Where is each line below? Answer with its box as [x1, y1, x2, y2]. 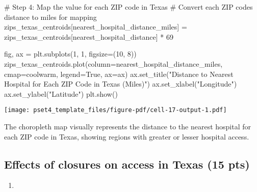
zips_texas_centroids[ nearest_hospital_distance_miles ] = [4, 21, 187, 32]
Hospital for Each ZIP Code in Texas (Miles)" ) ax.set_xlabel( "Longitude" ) [4, 78, 237, 89]
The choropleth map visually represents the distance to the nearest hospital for [4, 121, 251, 131]
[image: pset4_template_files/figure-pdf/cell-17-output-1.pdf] [4, 106, 227, 114]
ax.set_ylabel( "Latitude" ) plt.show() [4, 88, 118, 99]
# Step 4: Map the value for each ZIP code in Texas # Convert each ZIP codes [4, 2, 253, 12]
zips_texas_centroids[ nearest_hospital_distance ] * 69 [4, 31, 173, 42]
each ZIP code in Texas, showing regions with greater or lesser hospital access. [4, 131, 249, 142]
